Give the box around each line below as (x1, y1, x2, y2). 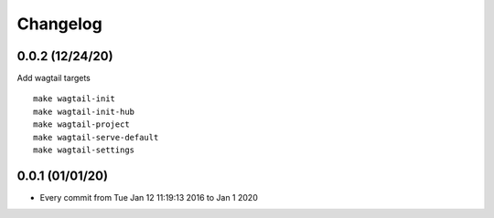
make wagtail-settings (33, 145, 135, 155)
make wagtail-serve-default (33, 132, 159, 142)
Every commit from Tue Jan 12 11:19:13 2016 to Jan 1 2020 (39, 192, 258, 202)
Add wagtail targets (16, 73, 91, 84)
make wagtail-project (33, 119, 130, 130)
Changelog (16, 14, 102, 34)
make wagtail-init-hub (33, 106, 135, 117)
